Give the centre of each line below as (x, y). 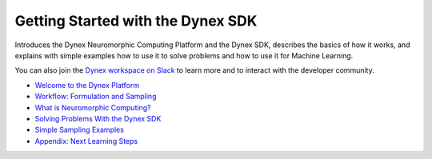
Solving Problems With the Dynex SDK (98, 118)
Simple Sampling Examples (79, 130)
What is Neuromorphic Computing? (93, 107)
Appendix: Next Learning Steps (86, 141)
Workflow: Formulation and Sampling (96, 97)
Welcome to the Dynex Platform (87, 85)
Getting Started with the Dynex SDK (136, 21)
